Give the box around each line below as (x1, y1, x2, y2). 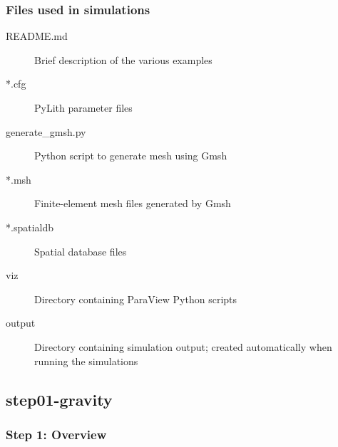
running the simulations (34, 353, 138, 368)
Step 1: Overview (6, 425, 107, 443)
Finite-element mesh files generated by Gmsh (34, 196, 231, 211)
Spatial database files (34, 243, 127, 258)
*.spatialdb (6, 219, 53, 234)
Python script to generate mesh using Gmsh (34, 148, 227, 163)
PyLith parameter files (34, 100, 133, 115)
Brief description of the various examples (34, 52, 212, 67)
